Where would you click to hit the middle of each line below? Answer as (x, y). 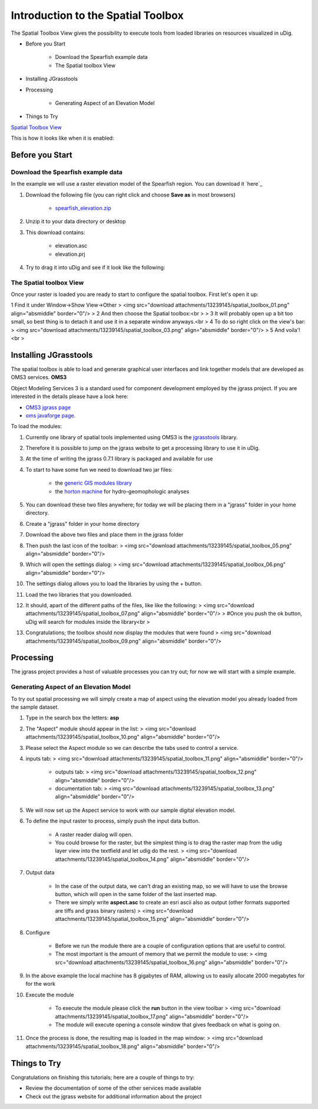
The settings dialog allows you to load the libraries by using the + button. (114, 584)
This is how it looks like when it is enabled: (62, 138)
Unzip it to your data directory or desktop (76, 222)
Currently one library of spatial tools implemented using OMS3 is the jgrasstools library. (132, 437)
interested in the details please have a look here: (70, 396)
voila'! (293, 330)
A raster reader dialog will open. (94, 834)
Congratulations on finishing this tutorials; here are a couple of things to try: (103, 1077)
